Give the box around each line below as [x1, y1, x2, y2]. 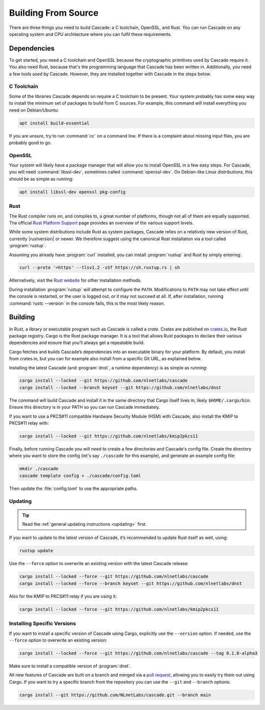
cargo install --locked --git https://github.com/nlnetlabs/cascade [19, 378, 188, 383]
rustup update [19, 548, 53, 554]
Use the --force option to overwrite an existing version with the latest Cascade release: [9, 561, 189, 567]
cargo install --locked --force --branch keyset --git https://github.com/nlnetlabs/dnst [19, 580, 242, 586]
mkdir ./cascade [19, 466, 59, 472]
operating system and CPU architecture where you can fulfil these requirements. [9, 31, 172, 37]
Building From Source [9, 7, 99, 18]
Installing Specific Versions [9, 620, 76, 627]
